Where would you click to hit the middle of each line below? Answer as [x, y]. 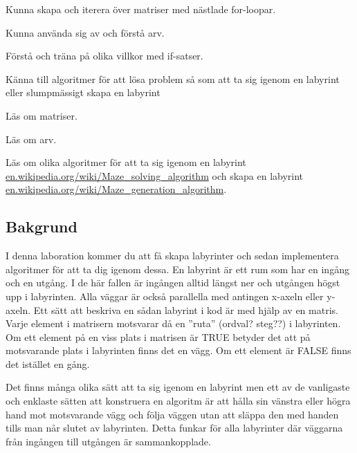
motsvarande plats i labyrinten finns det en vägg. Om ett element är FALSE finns [178, 350]
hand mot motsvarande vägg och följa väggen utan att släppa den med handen [172, 414]
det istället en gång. [48, 363]
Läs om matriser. [42, 115]
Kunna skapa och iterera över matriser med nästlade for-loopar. [141, 9]
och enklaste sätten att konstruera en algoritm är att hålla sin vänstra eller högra [178, 401]
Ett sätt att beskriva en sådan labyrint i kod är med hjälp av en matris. [186, 309]
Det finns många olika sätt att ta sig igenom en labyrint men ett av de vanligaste [178, 387]
